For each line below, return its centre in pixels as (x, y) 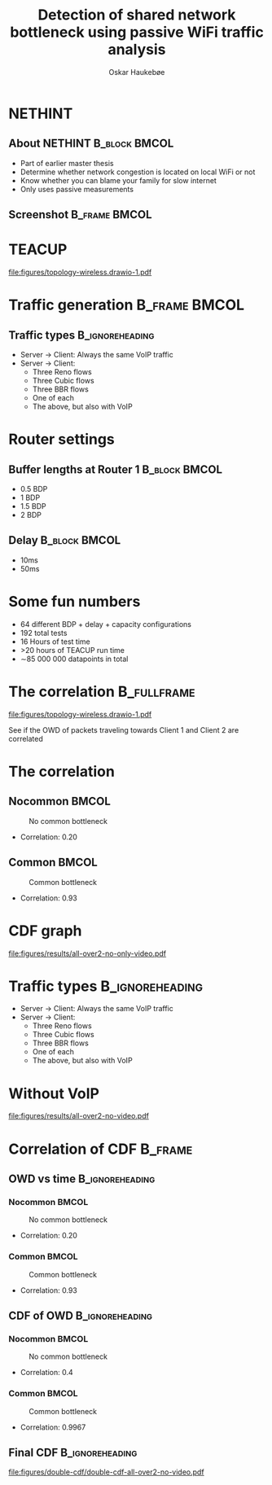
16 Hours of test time (55, 642)
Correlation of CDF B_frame (101, 1149)
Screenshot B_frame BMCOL (80, 215)
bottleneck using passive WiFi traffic (137, 32)
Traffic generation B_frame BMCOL (127, 305)
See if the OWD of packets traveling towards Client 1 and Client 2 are (124, 729)
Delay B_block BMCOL (65, 540)
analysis (137, 50)
